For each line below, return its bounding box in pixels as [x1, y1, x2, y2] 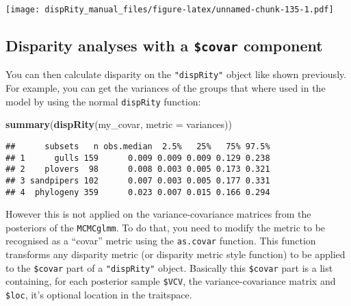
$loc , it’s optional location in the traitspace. [5, 288, 192, 302]
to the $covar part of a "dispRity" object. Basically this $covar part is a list [5, 260, 333, 275]
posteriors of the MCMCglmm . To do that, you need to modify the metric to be [5, 220, 326, 234]
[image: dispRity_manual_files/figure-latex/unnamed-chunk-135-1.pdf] [5, 5, 334, 14]
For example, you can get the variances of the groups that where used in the [5, 81, 326, 95]
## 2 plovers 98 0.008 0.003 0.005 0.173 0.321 [5, 164, 270, 175]
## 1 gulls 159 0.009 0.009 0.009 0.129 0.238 [5, 153, 270, 163]
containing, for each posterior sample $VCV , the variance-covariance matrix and [5, 274, 336, 288]
